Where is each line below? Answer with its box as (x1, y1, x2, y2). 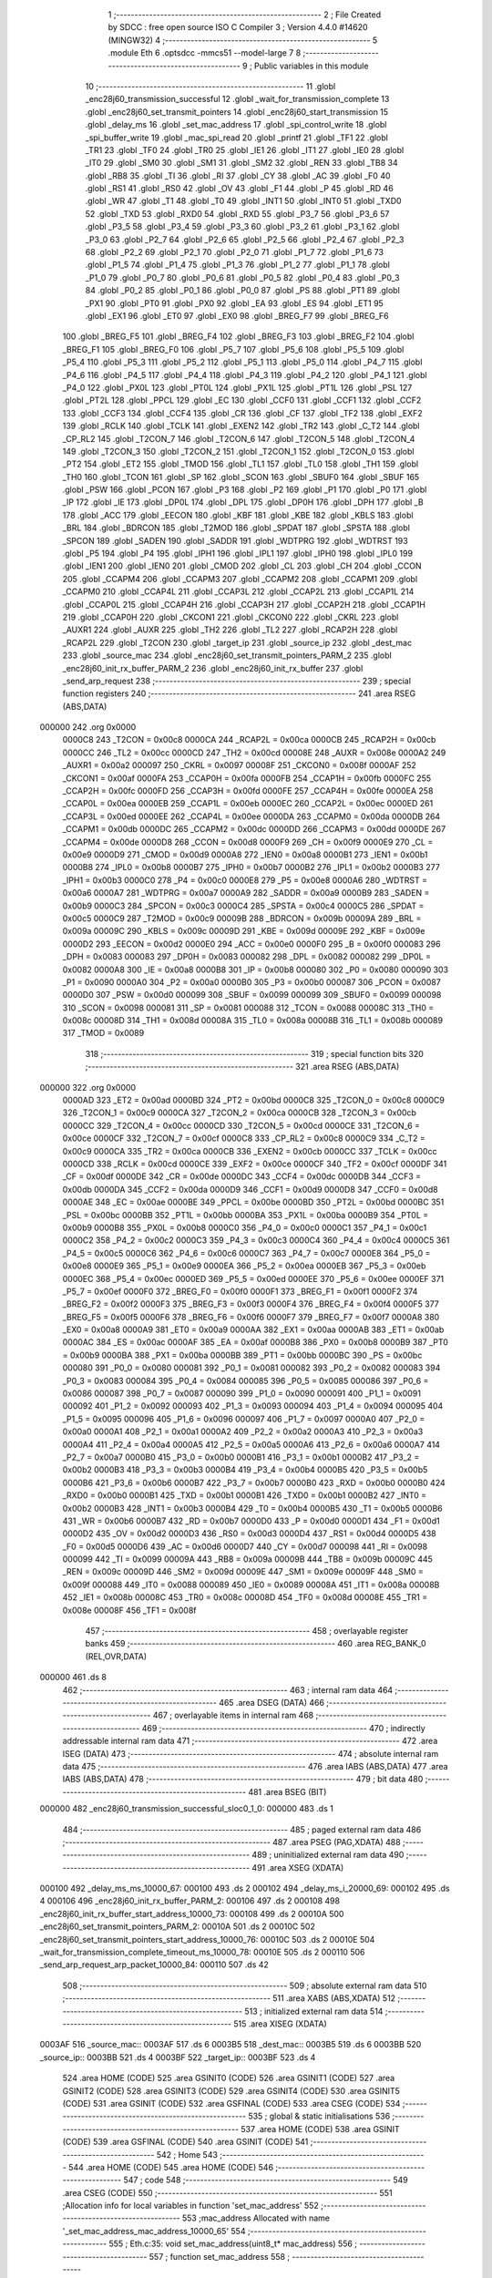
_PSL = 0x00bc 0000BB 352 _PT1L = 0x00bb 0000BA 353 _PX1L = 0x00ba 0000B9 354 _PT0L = (62, 1209, 429, 1220)
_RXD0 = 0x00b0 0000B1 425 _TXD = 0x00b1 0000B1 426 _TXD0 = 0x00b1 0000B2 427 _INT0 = (62, 1490, 427, 1501)
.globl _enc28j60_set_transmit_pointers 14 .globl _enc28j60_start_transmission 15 (85, 106, 389, 118)
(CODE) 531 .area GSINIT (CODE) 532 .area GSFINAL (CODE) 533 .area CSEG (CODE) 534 (62, 2098, 401, 2109)
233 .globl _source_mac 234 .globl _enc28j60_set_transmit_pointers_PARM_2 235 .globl (62, 650, 392, 661)
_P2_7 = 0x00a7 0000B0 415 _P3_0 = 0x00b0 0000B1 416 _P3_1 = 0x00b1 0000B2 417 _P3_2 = (62, 1452, 420, 1462)
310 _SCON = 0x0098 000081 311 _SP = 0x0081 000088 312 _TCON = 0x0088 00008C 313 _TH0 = (62, 1002, 435, 1013)
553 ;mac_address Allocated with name (182, 2212, 330, 2223)
